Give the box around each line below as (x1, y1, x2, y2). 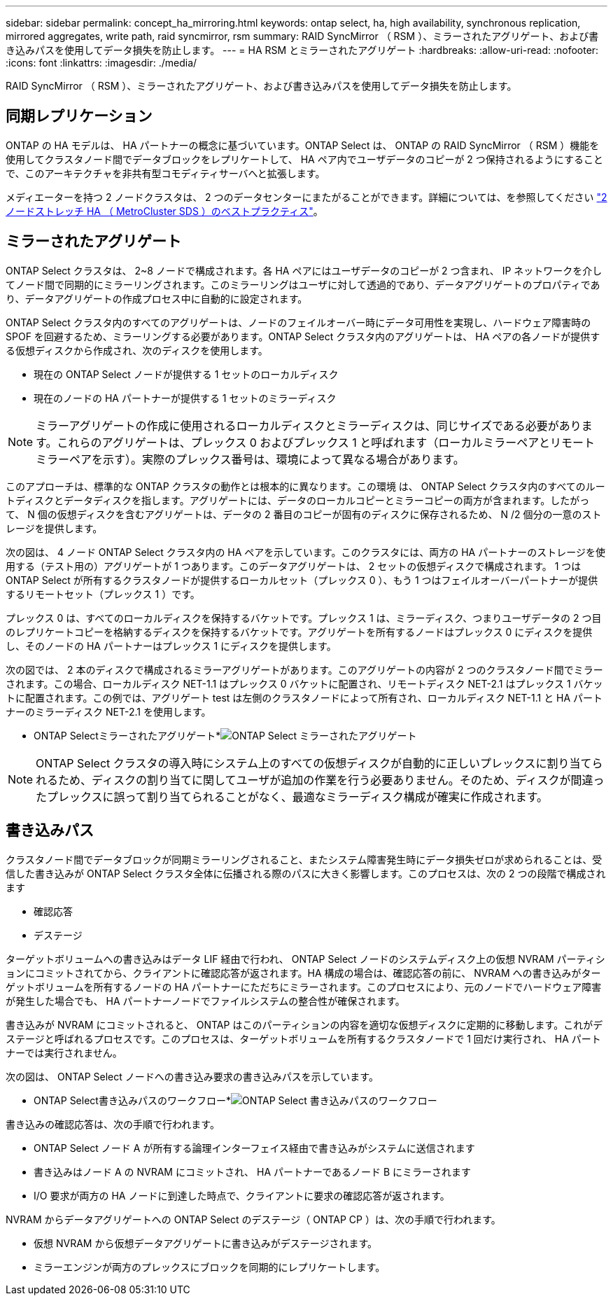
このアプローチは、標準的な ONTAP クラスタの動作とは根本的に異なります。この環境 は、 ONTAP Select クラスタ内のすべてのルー (6, 480, 605, 492)
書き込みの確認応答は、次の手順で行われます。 (6, 1118, 220, 1130)
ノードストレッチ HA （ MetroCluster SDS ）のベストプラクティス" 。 (6, 204, 323, 217)
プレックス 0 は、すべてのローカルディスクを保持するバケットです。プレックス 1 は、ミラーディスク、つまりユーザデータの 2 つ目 (6, 611, 602, 624)
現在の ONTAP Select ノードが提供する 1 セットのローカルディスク (34, 368, 339, 380)
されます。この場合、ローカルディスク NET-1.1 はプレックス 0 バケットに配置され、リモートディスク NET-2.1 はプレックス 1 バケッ (6, 677, 603, 690)
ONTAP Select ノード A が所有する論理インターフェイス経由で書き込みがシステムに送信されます (34, 1141, 475, 1154)
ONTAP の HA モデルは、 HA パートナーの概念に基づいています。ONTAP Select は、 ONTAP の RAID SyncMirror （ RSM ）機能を (6, 139, 600, 151)
